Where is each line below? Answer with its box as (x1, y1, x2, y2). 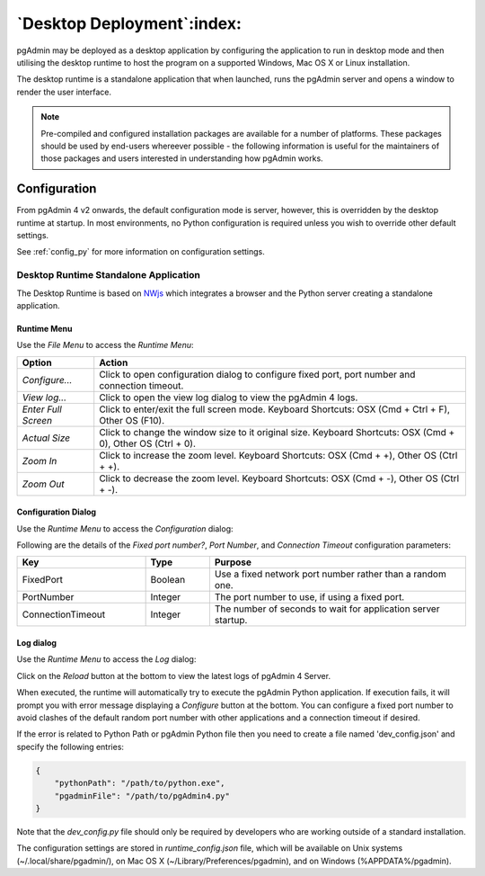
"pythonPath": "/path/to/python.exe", (54, 778, 225, 789)
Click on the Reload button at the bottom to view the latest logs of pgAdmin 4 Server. (16, 670, 331, 681)
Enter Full (22, 403, 62, 416)
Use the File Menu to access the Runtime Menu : (16, 340, 194, 351)
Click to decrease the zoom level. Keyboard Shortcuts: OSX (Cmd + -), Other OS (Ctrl (99, 472, 460, 485)
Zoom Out (22, 478, 65, 490)
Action (99, 356, 128, 369)
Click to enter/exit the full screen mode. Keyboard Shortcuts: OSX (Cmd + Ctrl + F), (99, 403, 451, 416)
